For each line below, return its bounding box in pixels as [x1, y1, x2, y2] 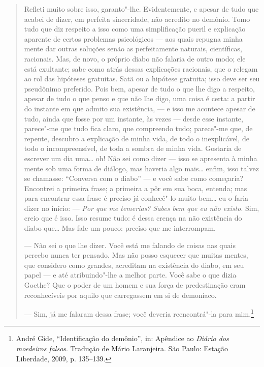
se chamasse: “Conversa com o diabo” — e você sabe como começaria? [24, 173, 244, 183]
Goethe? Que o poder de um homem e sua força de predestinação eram [24, 280, 246, 290]
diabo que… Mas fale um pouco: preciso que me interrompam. [24, 223, 216, 233]
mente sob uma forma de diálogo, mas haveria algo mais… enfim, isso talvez [24, 163, 259, 173]
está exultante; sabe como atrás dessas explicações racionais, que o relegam [24, 63, 258, 74]
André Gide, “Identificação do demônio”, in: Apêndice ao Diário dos [16, 333, 229, 344]
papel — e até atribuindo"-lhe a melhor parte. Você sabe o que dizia [24, 269, 237, 280]
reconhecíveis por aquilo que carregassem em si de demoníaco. [24, 289, 217, 300]
